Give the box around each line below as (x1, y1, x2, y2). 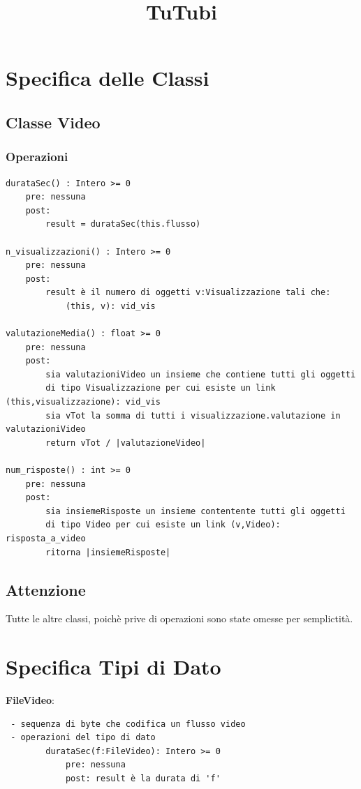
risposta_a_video (6, 534, 86, 543)
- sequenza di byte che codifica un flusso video (10, 719, 246, 729)
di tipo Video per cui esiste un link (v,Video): (45, 520, 281, 530)
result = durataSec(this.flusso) (45, 219, 201, 230)
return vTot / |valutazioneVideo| (45, 437, 206, 448)
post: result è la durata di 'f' (65, 774, 221, 784)
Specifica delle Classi (6, 63, 209, 92)
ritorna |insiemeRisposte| (45, 547, 171, 557)
